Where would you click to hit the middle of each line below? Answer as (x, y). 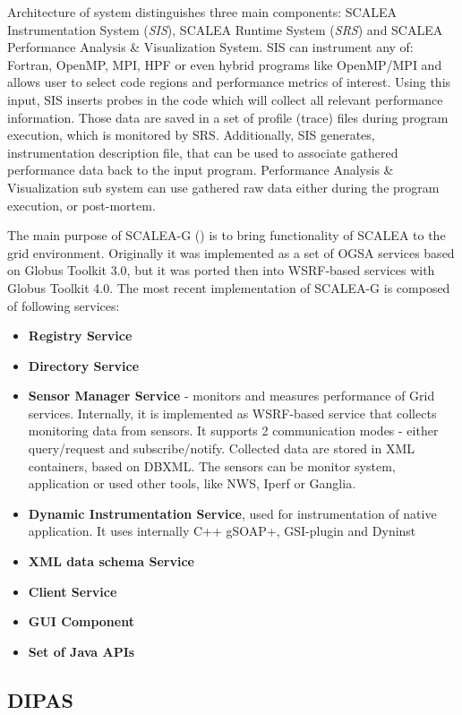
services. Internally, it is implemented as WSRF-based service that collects (232, 413)
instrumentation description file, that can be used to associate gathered (203, 152)
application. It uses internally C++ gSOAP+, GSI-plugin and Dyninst (222, 531)
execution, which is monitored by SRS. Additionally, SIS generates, (191, 135)
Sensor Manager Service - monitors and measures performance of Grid (231, 396)
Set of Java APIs (81, 651)
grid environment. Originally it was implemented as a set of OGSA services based (231, 252)
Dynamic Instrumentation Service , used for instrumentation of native (232, 513)
